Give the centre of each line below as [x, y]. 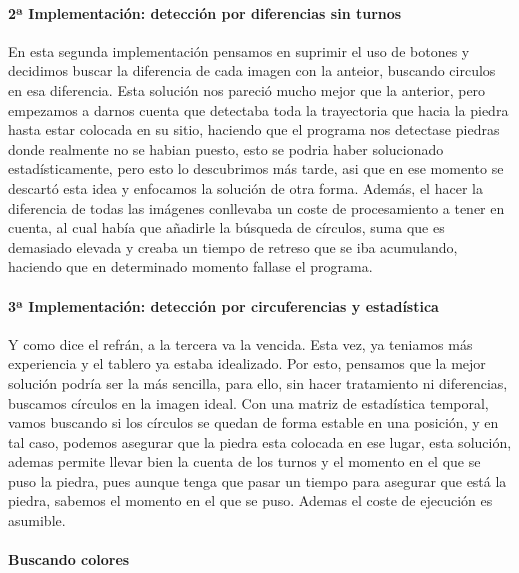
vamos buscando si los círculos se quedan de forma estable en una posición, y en [253, 422]
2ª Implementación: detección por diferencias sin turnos [205, 12]
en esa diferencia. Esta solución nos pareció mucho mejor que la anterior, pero [247, 89]
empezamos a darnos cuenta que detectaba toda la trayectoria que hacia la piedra [258, 109]
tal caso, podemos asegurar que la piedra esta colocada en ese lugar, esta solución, [260, 441]
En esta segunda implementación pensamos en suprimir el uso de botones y [239, 50]
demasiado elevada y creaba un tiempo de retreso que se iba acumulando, [233, 246]
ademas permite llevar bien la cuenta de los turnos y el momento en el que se [244, 461]
